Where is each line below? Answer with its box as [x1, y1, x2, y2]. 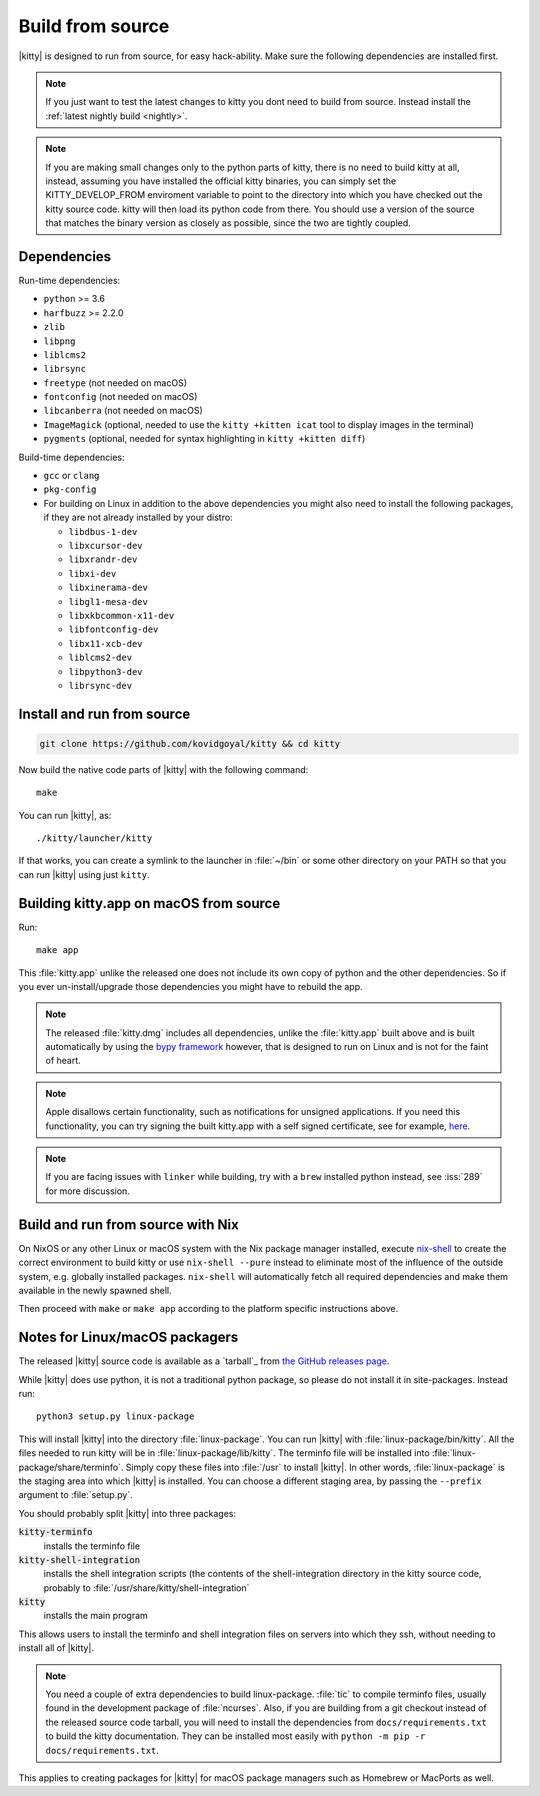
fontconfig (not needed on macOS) [43, 391, 198, 403]
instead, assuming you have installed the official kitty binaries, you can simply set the [45, 175, 397, 187]
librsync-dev [68, 680, 133, 691]
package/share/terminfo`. [18, 1461, 124, 1473]
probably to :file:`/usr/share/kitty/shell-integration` [43, 1581, 250, 1594]
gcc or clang [43, 470, 100, 482]
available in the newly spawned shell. [18, 1284, 172, 1296]
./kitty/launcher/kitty [36, 833, 153, 844]
